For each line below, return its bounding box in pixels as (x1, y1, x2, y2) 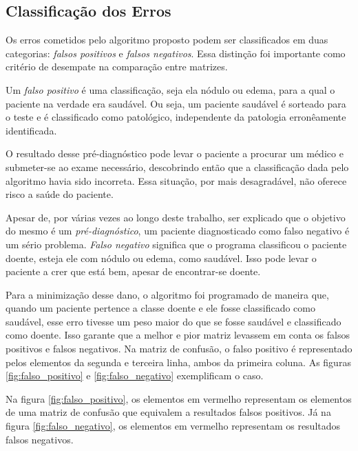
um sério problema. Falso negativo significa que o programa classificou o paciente (6, 237, 347, 251)
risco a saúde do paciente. (6, 187, 114, 201)
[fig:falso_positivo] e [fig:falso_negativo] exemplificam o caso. (6, 368, 264, 383)
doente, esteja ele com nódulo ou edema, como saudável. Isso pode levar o (6, 250, 317, 265)
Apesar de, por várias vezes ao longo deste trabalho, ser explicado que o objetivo (6, 210, 346, 224)
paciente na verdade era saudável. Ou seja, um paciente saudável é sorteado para (6, 96, 346, 110)
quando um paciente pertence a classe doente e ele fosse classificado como (6, 301, 315, 315)
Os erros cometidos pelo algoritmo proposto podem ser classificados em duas (6, 32, 328, 47)
